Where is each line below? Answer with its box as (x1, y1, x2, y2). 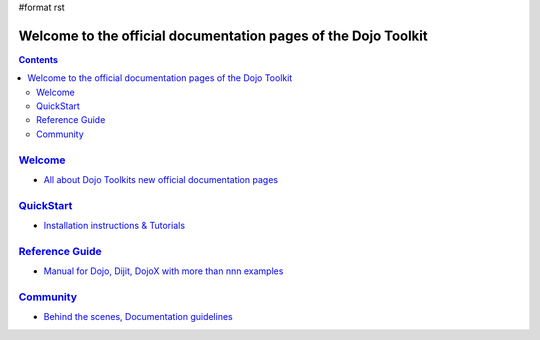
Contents (18, 53, 59, 65)
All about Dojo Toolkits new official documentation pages (43, 174, 279, 185)
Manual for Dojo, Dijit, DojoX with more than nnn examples (43, 265, 284, 277)
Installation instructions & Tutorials (43, 220, 185, 232)
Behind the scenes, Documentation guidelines (43, 311, 234, 323)
